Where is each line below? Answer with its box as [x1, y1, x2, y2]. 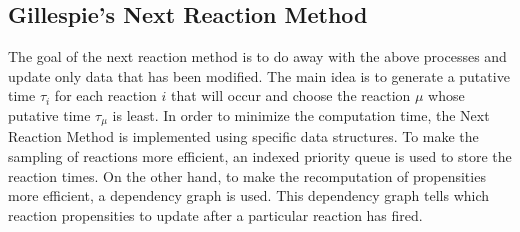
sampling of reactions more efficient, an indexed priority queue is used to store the [8, 146, 512, 167]
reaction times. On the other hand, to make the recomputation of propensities [8, 165, 486, 186]
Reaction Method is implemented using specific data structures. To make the [8, 126, 479, 147]
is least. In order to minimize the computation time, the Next [112, 104, 490, 125]
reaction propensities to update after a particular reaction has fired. [8, 204, 423, 225]
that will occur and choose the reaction [170, 85, 411, 106]
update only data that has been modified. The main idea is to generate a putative [8, 65, 510, 86]
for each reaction [54, 85, 157, 106]
